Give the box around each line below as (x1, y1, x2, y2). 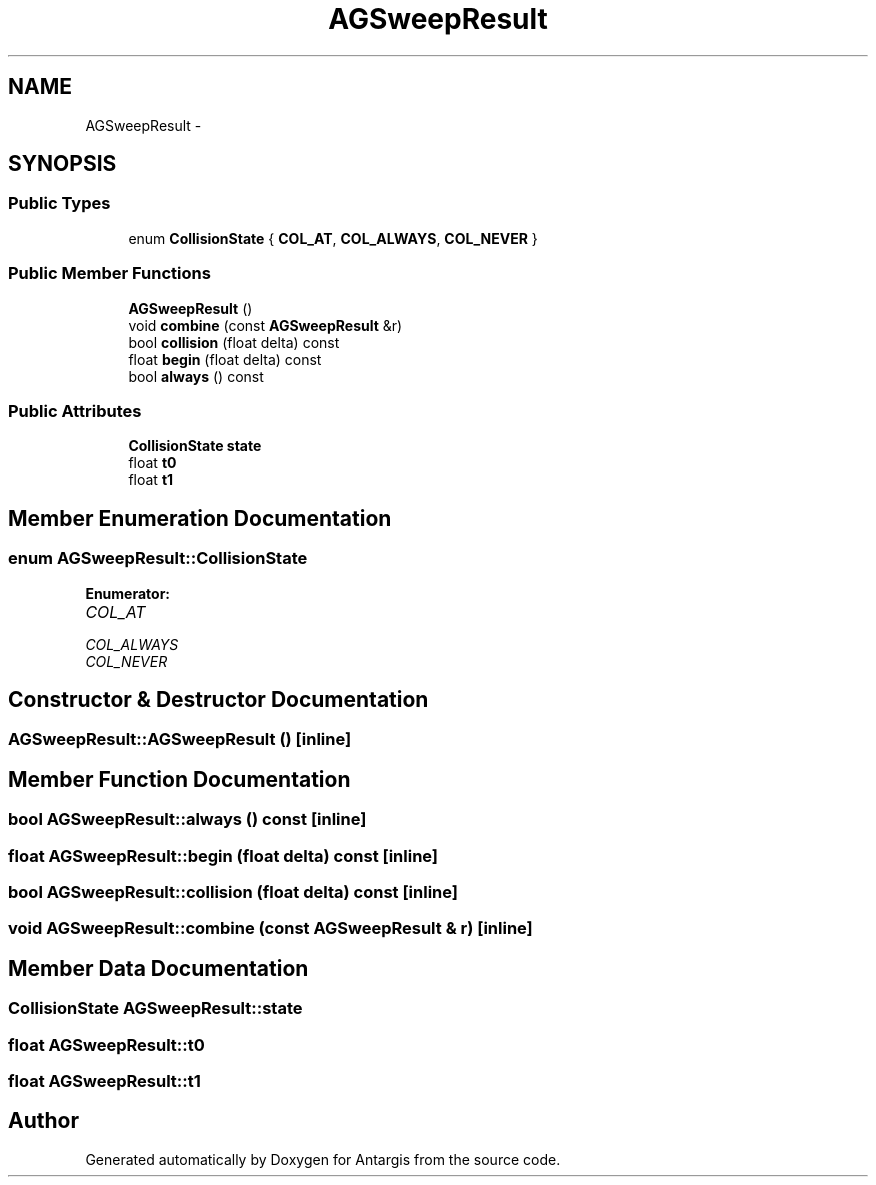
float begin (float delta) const (128, 350, 322, 368)
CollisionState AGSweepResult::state (8, 998, 303, 1019)
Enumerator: (85, 584, 171, 602)
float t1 (128, 471, 174, 489)
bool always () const (128, 367, 264, 385)
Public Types (8, 193, 111, 214)
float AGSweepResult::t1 (8, 1070, 201, 1091)
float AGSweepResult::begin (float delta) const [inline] (8, 845, 439, 866)
